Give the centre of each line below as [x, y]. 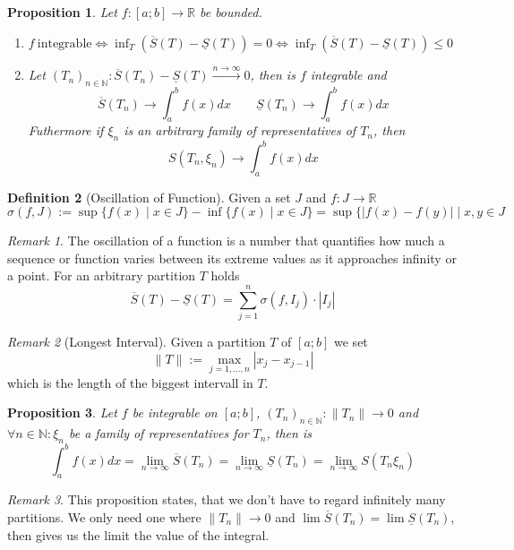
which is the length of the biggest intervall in [130, 382]
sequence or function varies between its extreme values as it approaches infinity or [232, 258]
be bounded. [231, 12]
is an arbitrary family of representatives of [240, 130]
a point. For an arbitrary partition [102, 275]
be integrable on [175, 412]
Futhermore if [66, 130]
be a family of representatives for [158, 433]
